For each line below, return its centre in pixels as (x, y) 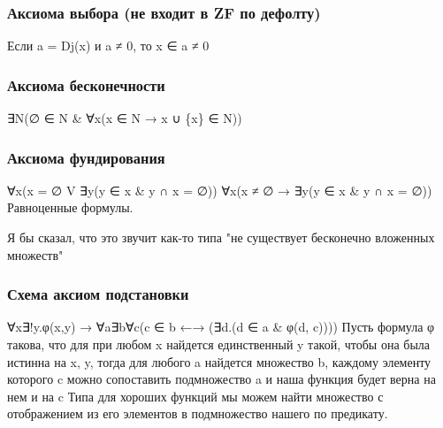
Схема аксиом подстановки (98, 294)
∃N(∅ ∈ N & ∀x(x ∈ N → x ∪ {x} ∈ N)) (125, 118)
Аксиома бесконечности (86, 84)
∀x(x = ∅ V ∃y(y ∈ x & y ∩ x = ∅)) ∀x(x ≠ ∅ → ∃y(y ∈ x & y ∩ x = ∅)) (220, 190)
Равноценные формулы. (70, 207)
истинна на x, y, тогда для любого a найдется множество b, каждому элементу (219, 361)
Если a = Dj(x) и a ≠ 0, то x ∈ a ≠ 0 (108, 46)
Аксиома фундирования (86, 157)
